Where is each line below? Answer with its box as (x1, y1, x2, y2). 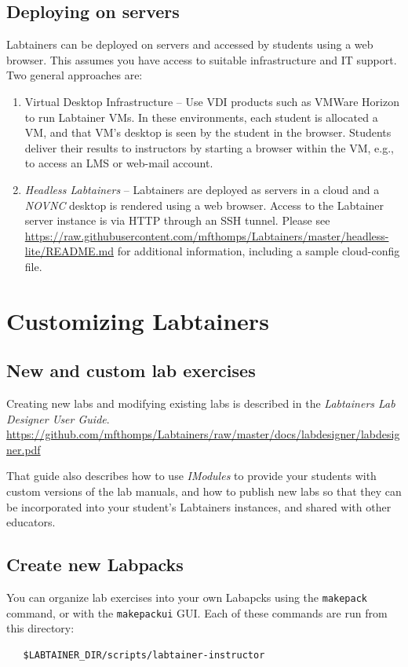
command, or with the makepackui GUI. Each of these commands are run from (6, 604, 388, 621)
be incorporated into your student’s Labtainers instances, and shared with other (6, 498, 392, 515)
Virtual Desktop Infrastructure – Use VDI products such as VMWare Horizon (24, 93, 399, 109)
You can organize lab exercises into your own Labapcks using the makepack (6, 589, 367, 606)
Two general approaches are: (6, 67, 143, 83)
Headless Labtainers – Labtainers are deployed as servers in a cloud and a (24, 181, 380, 197)
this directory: (6, 620, 75, 636)
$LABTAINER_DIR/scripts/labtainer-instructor (23, 649, 265, 661)
